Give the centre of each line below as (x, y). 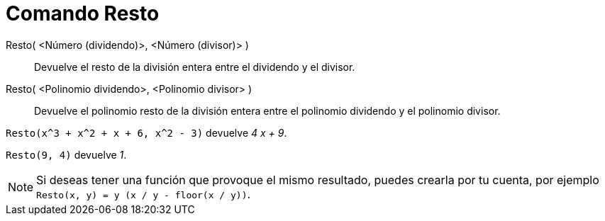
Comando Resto (83, 13)
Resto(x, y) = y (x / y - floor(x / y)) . (144, 194)
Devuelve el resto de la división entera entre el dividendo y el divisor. (195, 67)
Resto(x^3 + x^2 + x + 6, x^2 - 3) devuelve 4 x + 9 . (146, 132)
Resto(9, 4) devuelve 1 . (66, 154)
